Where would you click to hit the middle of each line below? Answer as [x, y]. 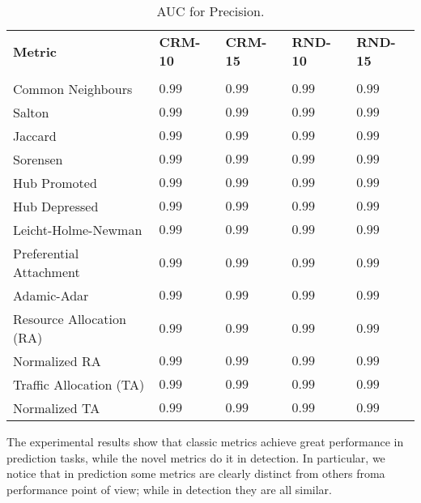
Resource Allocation [70, 319]
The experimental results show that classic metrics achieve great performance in [205, 441]
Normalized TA [57, 408]
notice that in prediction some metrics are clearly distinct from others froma [196, 473]
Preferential [46, 253]
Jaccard [35, 136]
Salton [31, 112]
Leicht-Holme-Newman [78, 230]
